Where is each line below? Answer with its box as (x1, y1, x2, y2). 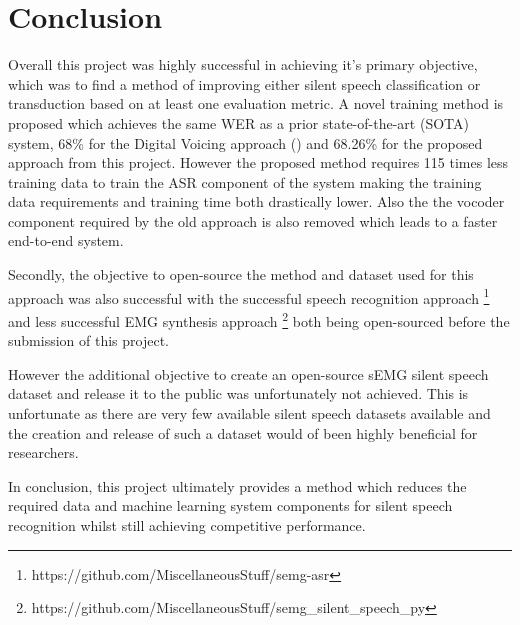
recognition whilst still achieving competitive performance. (8, 514, 366, 535)
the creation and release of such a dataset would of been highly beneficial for (8, 422, 478, 443)
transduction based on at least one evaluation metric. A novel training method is (8, 93, 504, 114)
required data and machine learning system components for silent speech (8, 495, 453, 516)
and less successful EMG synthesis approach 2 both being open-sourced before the (8, 307, 510, 331)
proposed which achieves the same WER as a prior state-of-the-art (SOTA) (8, 112, 469, 133)
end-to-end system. (8, 230, 124, 251)
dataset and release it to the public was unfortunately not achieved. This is (8, 383, 469, 404)
